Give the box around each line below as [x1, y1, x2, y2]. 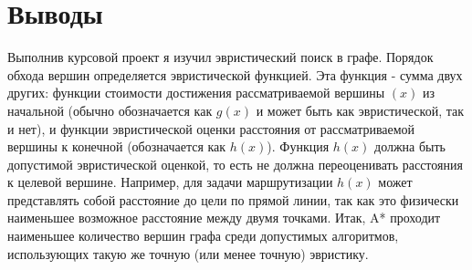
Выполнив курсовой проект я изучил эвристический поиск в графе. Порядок [7, 47, 434, 67]
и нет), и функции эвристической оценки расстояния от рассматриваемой [7, 119, 415, 138]
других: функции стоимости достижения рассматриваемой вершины [7, 83, 385, 102]
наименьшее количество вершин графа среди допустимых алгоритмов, [7, 226, 399, 245]
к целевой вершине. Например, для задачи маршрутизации [7, 172, 333, 192]
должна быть [374, 137, 446, 156]
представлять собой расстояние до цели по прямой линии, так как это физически [7, 190, 459, 209]
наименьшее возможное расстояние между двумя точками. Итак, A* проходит [7, 208, 441, 227]
